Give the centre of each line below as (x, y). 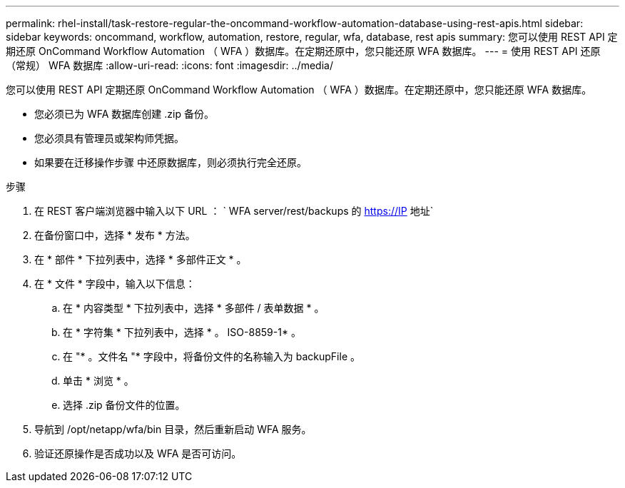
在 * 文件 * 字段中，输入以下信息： (115, 284)
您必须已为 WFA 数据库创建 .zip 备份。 (124, 114)
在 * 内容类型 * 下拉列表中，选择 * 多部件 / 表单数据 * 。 (194, 308)
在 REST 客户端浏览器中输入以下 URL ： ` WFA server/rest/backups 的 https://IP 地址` (234, 211)
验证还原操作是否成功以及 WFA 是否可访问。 (138, 453)
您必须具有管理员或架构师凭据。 (109, 138)
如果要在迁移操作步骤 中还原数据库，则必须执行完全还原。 (171, 162)
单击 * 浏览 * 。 (98, 381)
